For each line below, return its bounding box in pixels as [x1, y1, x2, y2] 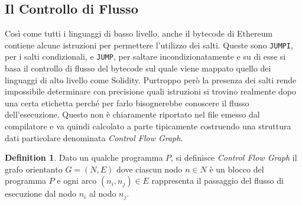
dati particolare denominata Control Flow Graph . [5, 131, 183, 144]
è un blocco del [209, 162, 264, 175]
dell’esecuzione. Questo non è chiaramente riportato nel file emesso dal [5, 108, 260, 121]
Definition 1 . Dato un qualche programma [5, 151, 163, 164]
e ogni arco [57, 174, 97, 187]
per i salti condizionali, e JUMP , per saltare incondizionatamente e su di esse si [5, 50, 286, 63]
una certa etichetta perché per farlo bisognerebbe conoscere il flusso [5, 96, 249, 109]
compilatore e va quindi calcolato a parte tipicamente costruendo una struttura [5, 120, 291, 132]
